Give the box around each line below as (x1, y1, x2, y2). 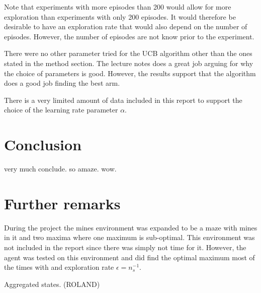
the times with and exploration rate (4, 262, 114, 272)
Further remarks (4, 193, 121, 213)
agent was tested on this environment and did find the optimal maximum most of (4, 252, 255, 262)
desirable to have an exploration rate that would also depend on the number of (4, 21, 247, 32)
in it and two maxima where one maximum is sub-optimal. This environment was (4, 232, 255, 243)
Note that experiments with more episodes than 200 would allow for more (4, 2, 231, 12)
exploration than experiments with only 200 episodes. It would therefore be (4, 11, 236, 22)
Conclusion (4, 134, 82, 155)
